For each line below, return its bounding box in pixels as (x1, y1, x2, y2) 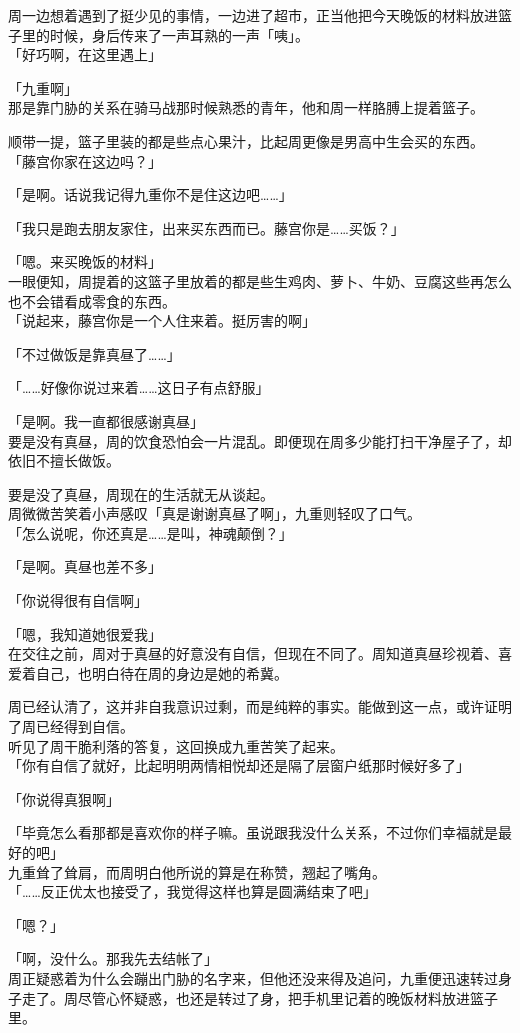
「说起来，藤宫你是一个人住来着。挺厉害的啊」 (8, 310, 316, 331)
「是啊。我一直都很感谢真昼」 (8, 410, 204, 431)
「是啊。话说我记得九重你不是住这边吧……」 (8, 184, 293, 205)
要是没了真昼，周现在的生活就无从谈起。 (8, 483, 274, 504)
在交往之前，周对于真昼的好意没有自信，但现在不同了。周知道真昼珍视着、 (8, 643, 498, 664)
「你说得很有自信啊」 (8, 590, 148, 611)
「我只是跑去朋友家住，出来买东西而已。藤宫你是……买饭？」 (8, 217, 405, 238)
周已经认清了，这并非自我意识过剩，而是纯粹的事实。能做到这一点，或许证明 (8, 696, 512, 717)
